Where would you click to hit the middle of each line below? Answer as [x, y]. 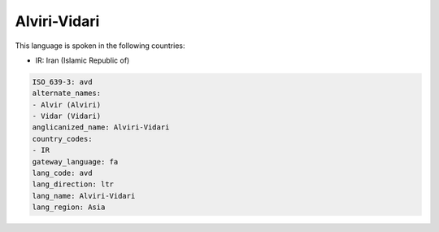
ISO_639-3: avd [62, 82]
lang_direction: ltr [73, 184]
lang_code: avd [62, 173]
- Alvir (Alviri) [67, 105]
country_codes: [62, 139]
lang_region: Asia [69, 207]
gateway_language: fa [75, 162]
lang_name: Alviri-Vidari [84, 196]
